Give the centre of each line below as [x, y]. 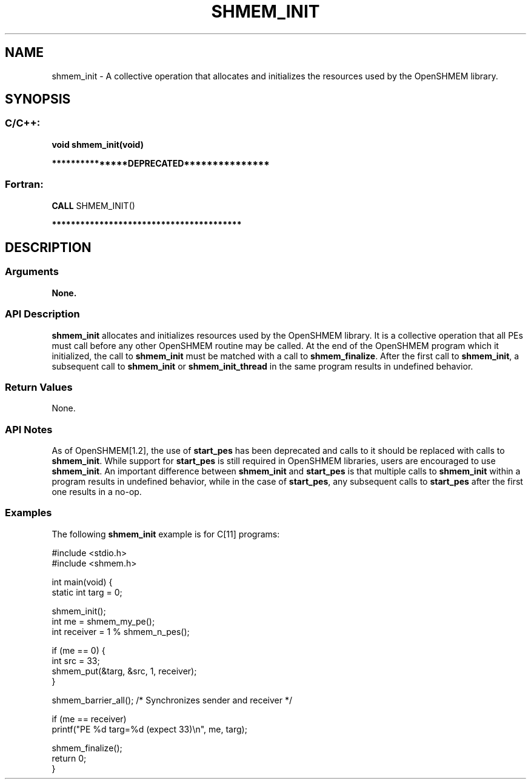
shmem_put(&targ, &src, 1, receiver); [124, 671]
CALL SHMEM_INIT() [93, 205]
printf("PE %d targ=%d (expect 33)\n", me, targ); [149, 729]
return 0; [69, 758]
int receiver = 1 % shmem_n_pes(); [121, 631]
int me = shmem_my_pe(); [103, 621]
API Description [42, 314]
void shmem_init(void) [98, 144]
